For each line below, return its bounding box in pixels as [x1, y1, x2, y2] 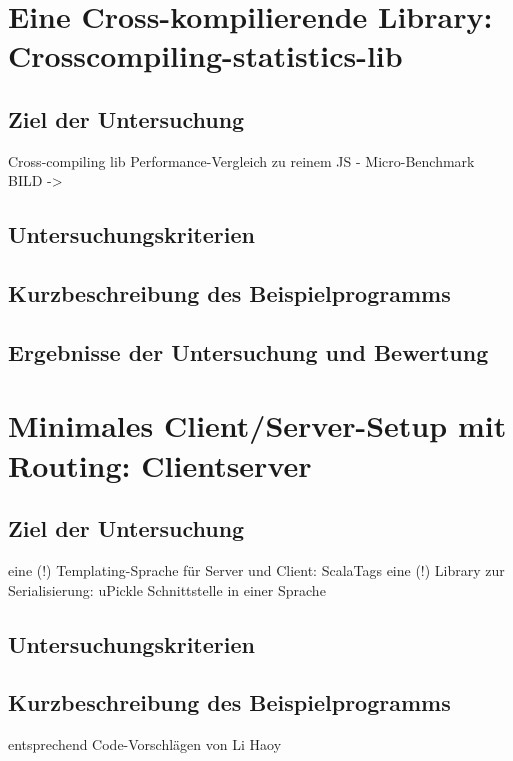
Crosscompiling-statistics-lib [8, 35, 403, 76]
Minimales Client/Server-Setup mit [8, 405, 507, 446]
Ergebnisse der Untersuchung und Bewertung [8, 336, 489, 367]
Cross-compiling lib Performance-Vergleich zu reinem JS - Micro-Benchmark [8, 150, 475, 171]
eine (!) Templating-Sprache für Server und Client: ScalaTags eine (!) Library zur [8, 560, 505, 581]
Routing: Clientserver [8, 444, 312, 485]
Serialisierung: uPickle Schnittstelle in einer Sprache [8, 579, 326, 600]
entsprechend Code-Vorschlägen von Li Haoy [8, 734, 282, 755]
